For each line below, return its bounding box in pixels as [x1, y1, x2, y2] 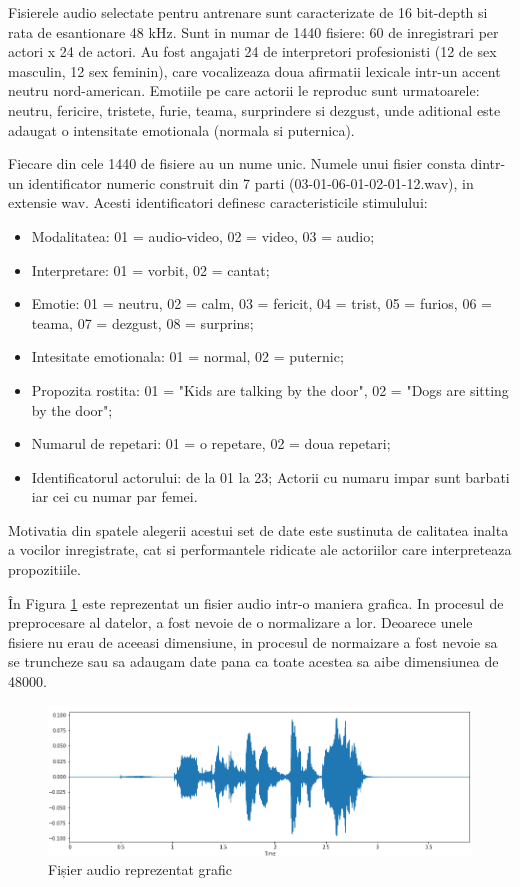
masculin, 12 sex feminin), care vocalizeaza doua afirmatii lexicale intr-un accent [8, 60, 501, 81]
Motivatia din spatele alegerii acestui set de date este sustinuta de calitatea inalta [8, 519, 509, 540]
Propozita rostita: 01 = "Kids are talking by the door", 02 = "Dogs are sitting [31, 379, 509, 400]
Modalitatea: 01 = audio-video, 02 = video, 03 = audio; [31, 225, 375, 246]
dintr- [470, 153, 506, 174]
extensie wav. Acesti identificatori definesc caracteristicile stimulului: [8, 192, 428, 213]
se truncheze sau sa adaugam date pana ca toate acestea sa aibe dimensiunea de [8, 651, 499, 672]
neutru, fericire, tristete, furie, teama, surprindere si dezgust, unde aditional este [8, 99, 501, 120]
